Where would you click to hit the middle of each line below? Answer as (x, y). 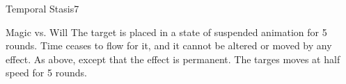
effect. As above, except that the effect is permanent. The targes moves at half (173, 59)
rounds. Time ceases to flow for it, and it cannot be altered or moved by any (169, 45)
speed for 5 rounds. (46, 73)
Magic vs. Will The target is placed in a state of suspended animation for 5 (166, 32)
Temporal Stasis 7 (42, 8)
